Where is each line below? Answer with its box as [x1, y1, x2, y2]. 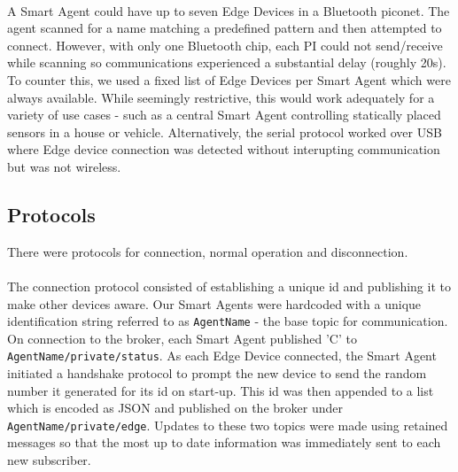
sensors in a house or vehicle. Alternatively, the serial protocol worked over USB [7, 122, 442, 141]
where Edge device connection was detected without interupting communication [7, 140, 440, 159]
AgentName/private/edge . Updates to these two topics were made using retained [7, 415, 448, 434]
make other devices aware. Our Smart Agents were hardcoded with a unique [7, 294, 422, 313]
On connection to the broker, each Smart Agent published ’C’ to [7, 329, 357, 347]
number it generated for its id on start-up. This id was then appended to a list [7, 381, 434, 399]
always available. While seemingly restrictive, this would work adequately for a [7, 88, 435, 106]
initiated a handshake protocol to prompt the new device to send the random [7, 364, 427, 383]
